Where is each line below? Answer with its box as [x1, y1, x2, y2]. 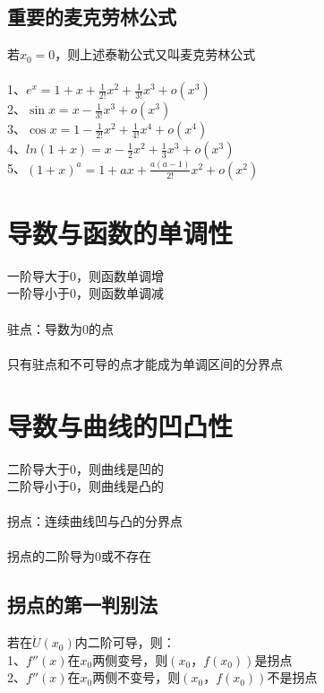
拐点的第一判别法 [7, 591, 158, 618]
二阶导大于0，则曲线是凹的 [7, 459, 164, 478]
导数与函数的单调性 [7, 214, 234, 250]
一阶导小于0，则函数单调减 [7, 284, 164, 303]
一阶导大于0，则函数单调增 [7, 266, 164, 285]
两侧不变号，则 [92, 668, 181, 687]
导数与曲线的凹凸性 [7, 407, 234, 443]
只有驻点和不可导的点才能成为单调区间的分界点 [7, 354, 283, 373]
